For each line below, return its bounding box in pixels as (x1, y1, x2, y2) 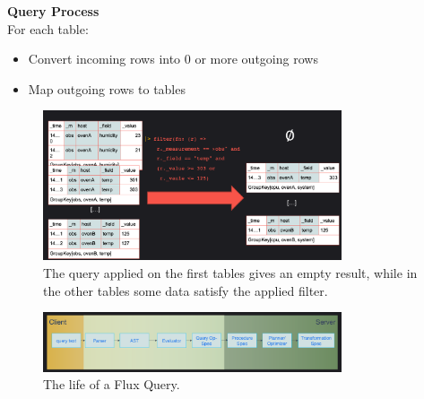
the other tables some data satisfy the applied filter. (43, 281, 328, 299)
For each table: (7, 19, 89, 38)
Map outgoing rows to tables (28, 79, 186, 98)
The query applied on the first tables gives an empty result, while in (43, 263, 418, 282)
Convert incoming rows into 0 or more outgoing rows (28, 49, 318, 68)
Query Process (7, 2, 100, 20)
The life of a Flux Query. (43, 375, 180, 394)
